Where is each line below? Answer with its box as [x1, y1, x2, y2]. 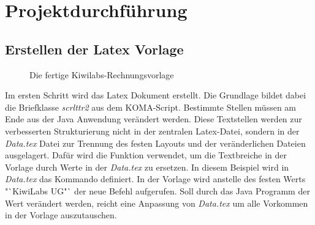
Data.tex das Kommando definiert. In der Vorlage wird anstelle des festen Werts [5, 172, 306, 185]
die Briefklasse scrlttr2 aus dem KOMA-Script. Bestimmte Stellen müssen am [5, 100, 297, 113]
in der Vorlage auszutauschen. [5, 208, 117, 221]
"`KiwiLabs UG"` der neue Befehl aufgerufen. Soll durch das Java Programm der [5, 184, 310, 197]
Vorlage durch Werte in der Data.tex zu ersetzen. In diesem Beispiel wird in [5, 160, 289, 173]
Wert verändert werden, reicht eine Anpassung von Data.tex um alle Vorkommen [5, 196, 308, 209]
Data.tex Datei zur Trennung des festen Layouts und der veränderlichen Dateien [5, 136, 306, 149]
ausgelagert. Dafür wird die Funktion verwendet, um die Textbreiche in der [5, 149, 287, 161]
